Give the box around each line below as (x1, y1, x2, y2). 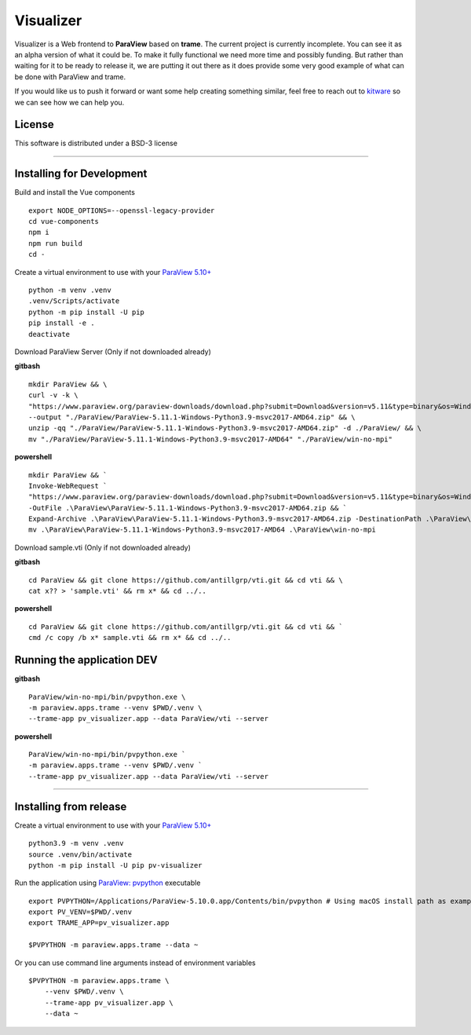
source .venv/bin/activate (28, 850, 133, 859)
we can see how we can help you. (14, 97, 125, 107)
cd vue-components (28, 217, 100, 226)
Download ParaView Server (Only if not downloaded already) (14, 347, 212, 357)
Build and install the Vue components (14, 188, 135, 197)
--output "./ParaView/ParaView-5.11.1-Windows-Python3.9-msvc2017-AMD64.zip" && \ (28, 412, 356, 422)
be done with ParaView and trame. (14, 71, 126, 82)
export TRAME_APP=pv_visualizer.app (28, 919, 170, 927)
